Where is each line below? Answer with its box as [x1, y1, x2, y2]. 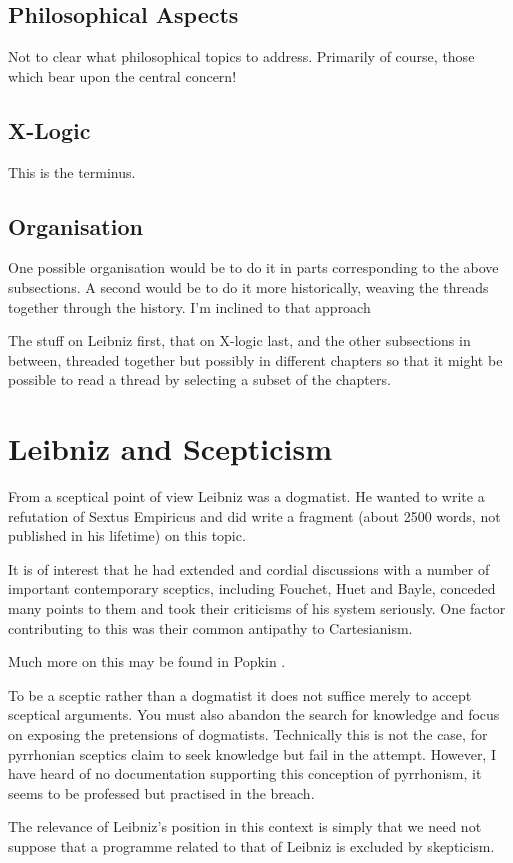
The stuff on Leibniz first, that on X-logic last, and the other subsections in [8, 330, 471, 351]
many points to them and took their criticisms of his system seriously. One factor [8, 598, 506, 619]
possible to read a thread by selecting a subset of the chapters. [8, 369, 391, 390]
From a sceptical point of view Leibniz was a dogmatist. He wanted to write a [8, 486, 485, 507]
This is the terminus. [8, 161, 136, 182]
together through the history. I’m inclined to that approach [8, 296, 371, 317]
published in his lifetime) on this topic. [8, 525, 246, 546]
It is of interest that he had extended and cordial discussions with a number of [8, 558, 490, 579]
